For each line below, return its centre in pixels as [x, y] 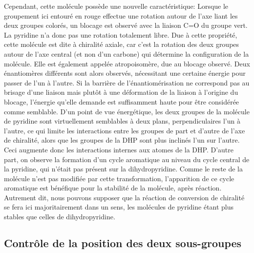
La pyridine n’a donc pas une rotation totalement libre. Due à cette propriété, [121, 34]
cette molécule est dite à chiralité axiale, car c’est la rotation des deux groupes [122, 44]
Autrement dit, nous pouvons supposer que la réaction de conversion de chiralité [124, 197]
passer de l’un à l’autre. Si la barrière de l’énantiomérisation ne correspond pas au [127, 82]
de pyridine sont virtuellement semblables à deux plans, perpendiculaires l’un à [122, 121]
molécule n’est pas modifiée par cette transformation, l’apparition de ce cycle [119, 178]
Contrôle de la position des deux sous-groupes [123, 243]
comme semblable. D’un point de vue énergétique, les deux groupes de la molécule [127, 111]
